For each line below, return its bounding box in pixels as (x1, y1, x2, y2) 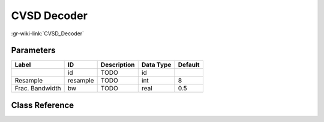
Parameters (11, 45, 56, 56)
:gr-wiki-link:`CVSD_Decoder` (11, 30, 84, 37)
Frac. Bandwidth (14, 84, 61, 93)
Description (100, 60, 135, 69)
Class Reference (11, 100, 74, 110)
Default (178, 60, 200, 69)
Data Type (141, 60, 172, 69)
